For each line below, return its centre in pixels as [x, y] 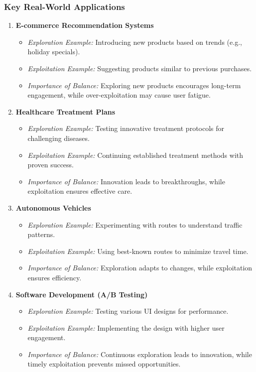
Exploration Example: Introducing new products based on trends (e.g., [135, 42]
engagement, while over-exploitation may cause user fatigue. [119, 95]
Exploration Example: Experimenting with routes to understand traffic [135, 224]
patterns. [41, 234]
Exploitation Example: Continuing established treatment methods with [135, 155]
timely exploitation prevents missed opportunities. [104, 364]
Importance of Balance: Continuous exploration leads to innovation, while [140, 354]
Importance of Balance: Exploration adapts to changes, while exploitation [140, 268]
